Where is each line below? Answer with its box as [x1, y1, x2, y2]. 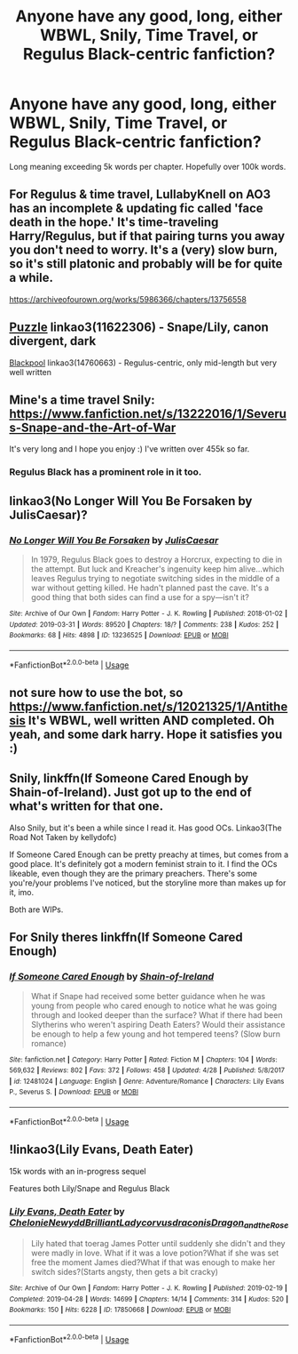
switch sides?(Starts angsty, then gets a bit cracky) [30, 1267, 219, 1278]
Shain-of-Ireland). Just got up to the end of [9, 785, 253, 800]
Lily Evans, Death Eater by [9, 1205, 126, 1217]
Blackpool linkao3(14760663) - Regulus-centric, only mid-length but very [9, 357, 278, 368]
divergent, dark [9, 333, 97, 349]
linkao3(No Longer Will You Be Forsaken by [9, 493, 253, 509]
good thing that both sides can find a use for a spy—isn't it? [30, 591, 250, 602]
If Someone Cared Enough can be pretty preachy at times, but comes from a [9, 849, 289, 860]
